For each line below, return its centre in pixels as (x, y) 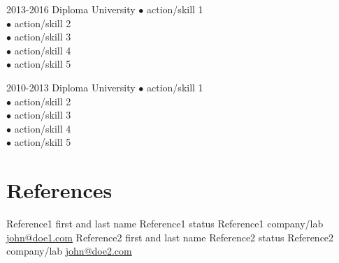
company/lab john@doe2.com (69, 251)
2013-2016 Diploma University (71, 9)
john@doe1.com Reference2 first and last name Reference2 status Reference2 (170, 237)
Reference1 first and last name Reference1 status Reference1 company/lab (165, 224)
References (59, 190)
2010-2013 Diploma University (71, 87)
